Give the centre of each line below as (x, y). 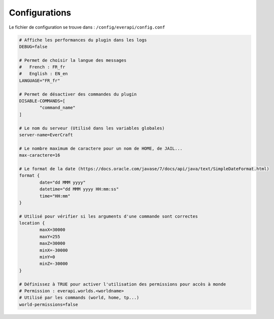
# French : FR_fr (42, 67)
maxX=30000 (52, 230)
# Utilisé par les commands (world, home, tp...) (79, 298)
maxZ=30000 (52, 243)
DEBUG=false (33, 47)
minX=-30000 (53, 250)
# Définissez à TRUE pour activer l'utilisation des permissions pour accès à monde (122, 284)
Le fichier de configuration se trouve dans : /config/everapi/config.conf (87, 27)
